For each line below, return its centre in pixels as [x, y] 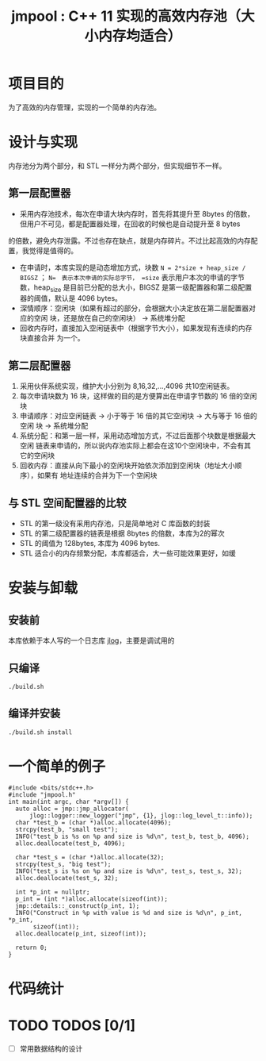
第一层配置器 [40, 193]
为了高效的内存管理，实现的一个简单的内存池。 [84, 107]
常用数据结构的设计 [51, 1048]
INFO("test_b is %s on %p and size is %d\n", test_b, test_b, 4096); [132, 837]
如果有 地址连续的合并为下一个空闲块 [97, 475]
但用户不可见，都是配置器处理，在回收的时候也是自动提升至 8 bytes [130, 224]
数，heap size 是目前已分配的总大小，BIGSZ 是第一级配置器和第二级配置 [135, 288]
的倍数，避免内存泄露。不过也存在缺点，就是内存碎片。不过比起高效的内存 [129, 240]
